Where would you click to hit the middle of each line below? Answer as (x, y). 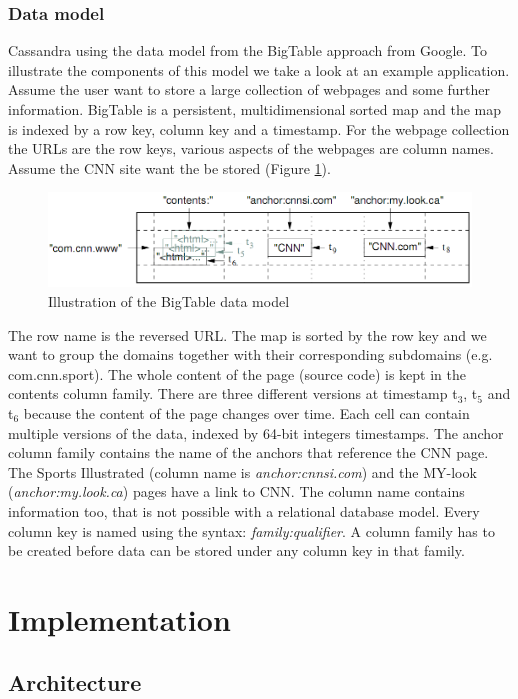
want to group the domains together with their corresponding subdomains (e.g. (250, 354)
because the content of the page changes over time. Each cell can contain (246, 412)
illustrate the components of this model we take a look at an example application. (259, 69)
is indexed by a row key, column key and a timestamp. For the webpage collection (259, 128)
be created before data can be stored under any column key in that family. (236, 550)
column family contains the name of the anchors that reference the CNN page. (248, 452)
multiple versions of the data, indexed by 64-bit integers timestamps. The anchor (256, 432)
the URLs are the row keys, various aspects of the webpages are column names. (251, 148)
